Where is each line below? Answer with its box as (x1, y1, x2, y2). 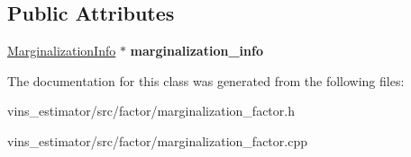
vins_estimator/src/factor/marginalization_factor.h (7, 101, 295, 120)
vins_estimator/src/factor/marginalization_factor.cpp (7, 131, 307, 150)
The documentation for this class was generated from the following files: (7, 71, 405, 90)
